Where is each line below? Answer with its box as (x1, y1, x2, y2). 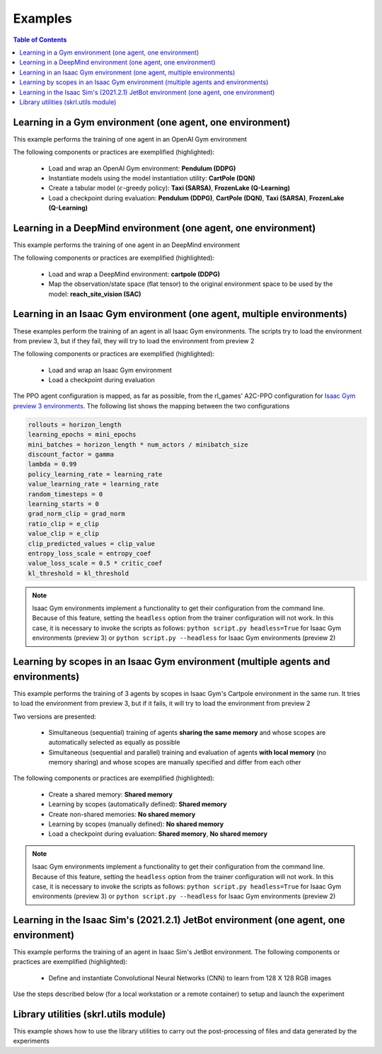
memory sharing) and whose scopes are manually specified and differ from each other (48, 758, 301, 767)
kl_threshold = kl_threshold (28, 569, 129, 577)
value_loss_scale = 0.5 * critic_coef (28, 559, 163, 568)
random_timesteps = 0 (28, 490, 103, 498)
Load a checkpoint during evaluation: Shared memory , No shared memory (48, 830, 268, 838)
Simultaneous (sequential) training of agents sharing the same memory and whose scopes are (48, 728, 326, 736)
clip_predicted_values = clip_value (28, 539, 156, 548)
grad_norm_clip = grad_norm (28, 510, 125, 518)
